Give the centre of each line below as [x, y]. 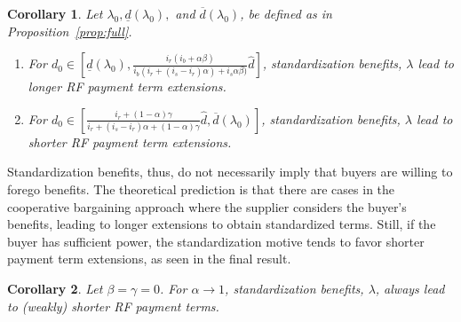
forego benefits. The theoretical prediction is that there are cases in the [201, 188]
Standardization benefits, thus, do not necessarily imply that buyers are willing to [230, 172]
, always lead [410, 288]
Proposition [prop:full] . [70, 31]
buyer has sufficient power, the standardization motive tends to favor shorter [216, 241]
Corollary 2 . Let [55, 288]
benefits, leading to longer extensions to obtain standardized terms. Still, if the [222, 224]
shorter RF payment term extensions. [130, 141]
